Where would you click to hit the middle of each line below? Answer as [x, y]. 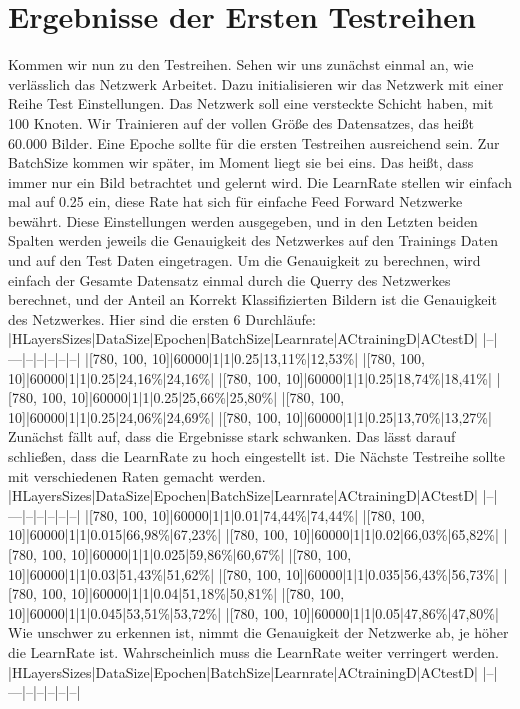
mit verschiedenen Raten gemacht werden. [137, 475]
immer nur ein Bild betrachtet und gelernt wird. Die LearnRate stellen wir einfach [260, 181]
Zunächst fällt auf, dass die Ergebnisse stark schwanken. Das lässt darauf [232, 436]
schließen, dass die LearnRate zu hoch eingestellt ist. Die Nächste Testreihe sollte [257, 456]
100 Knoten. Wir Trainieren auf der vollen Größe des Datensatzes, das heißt [241, 122]
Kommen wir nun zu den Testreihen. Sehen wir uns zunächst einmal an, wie [241, 64]
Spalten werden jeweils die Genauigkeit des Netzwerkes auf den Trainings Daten [253, 240]
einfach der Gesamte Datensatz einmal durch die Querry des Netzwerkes [229, 279]
